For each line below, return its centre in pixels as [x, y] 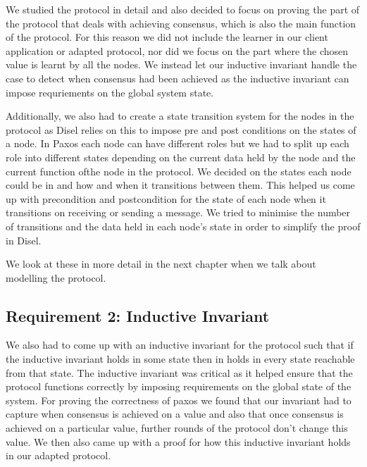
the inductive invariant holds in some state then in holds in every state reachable [180, 359]
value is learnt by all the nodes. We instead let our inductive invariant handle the [181, 64]
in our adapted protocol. [58, 455]
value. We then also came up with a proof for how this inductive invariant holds [178, 441]
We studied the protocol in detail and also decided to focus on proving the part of [183, 9]
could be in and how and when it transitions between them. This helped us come [180, 185]
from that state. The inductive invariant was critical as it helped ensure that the [179, 372]
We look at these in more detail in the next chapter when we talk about [161, 264]
